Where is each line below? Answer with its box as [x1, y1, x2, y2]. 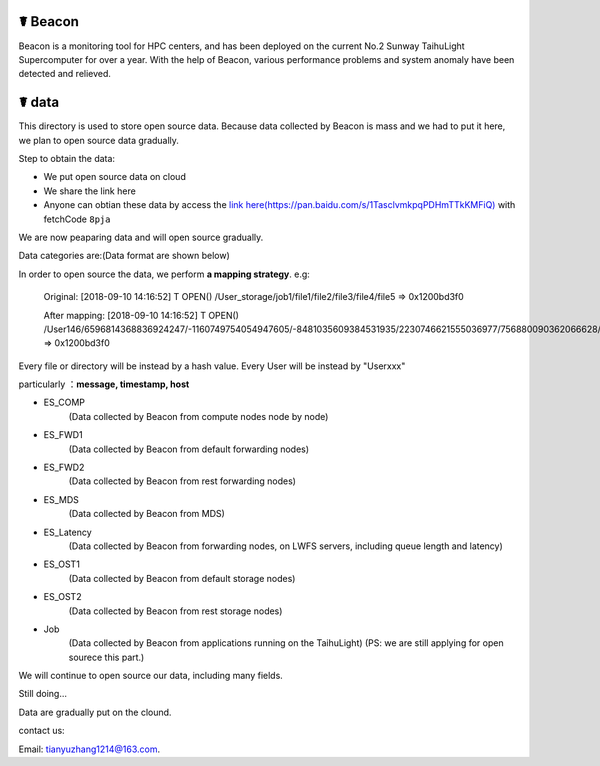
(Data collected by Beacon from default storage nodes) [68, 572, 296, 584]
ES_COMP [43, 396, 85, 409]
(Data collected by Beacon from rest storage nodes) [68, 605, 283, 617]
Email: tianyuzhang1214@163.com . [18, 743, 161, 755]
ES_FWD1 [43, 429, 84, 441]
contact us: [18, 725, 65, 737]
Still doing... [18, 688, 67, 700]
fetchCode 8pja [43, 213, 111, 225]
